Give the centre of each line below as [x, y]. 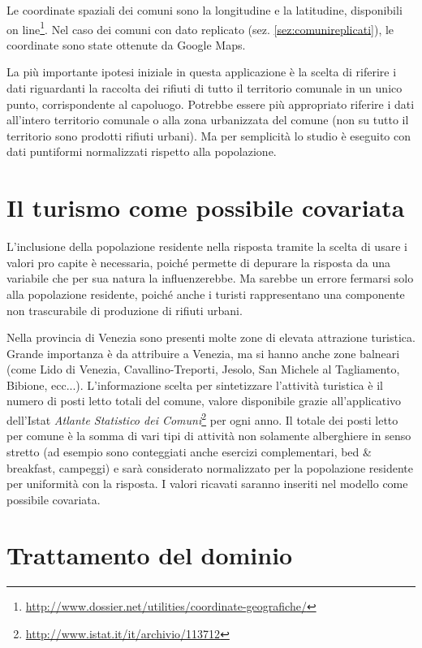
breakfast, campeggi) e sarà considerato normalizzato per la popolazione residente [210, 467]
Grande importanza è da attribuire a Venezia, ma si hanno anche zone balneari [203, 353]
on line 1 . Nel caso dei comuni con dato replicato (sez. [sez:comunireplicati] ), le [200, 28]
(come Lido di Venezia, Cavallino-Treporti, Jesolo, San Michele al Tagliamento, [203, 369]
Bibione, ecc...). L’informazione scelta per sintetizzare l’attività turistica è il [195, 384]
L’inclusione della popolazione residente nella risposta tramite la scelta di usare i [207, 246]
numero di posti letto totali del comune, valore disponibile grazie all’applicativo [204, 401]
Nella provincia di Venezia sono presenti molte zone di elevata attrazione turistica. [211, 337]
